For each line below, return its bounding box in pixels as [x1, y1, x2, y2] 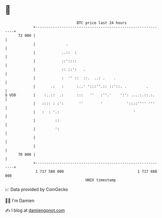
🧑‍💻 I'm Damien [5, 198, 35, 203]
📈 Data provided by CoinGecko [5, 186, 68, 192]
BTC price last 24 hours [77, 20, 127, 25]
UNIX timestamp [85, 177, 116, 183]
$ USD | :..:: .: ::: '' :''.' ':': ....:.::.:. [5, 92, 155, 98]
